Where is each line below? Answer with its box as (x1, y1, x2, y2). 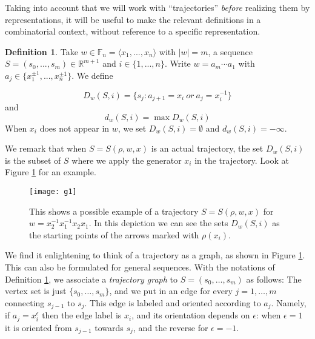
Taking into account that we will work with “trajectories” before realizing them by (5, 1, 310, 13)
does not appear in (39, 121, 110, 134)
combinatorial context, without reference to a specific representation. (5, 25, 260, 38)
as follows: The (246, 272, 302, 285)
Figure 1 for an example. (5, 166, 96, 178)
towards (94, 321, 124, 334)
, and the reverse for (133, 321, 208, 334)
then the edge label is (42, 309, 122, 321)
